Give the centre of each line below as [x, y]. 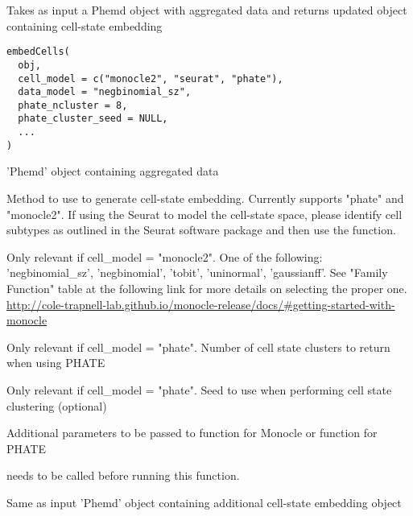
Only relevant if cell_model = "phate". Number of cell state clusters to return [198, 347]
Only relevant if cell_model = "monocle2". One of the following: [165, 256]
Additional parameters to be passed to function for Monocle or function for [192, 433]
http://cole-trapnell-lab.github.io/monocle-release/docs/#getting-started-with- [201, 304]
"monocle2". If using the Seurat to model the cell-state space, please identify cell [204, 214]
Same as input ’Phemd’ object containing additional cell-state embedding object [204, 502]
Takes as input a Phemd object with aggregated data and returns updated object [207, 10]
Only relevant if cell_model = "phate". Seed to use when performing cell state [199, 389]
